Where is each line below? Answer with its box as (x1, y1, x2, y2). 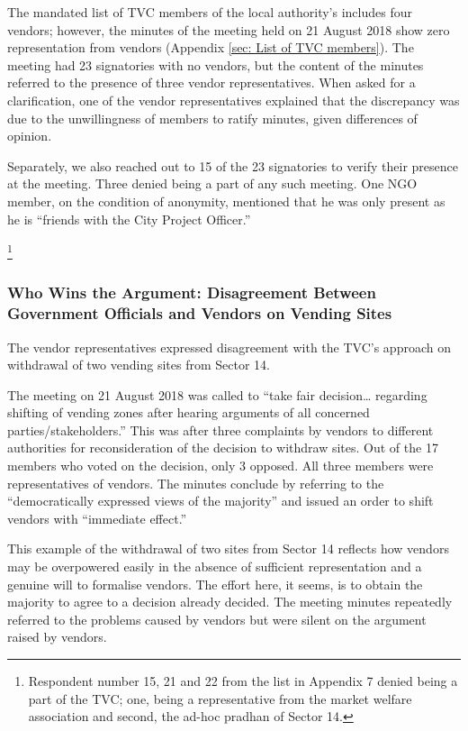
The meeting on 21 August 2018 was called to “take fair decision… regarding (7, 385, 427, 404)
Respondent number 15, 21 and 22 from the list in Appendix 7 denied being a (28, 672, 458, 690)
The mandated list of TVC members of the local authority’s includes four (7, 3, 412, 21)
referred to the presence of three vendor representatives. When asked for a (7, 73, 416, 92)
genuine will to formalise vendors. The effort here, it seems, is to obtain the (7, 574, 423, 593)
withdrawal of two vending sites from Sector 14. (7, 355, 270, 374)
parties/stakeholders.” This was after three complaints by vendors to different (7, 420, 434, 439)
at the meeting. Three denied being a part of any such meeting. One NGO (7, 174, 418, 193)
